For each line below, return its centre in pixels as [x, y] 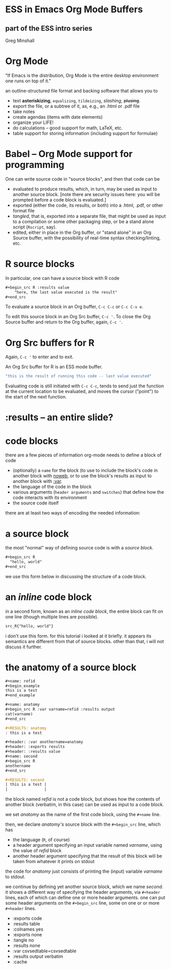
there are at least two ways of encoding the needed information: [73, 513]
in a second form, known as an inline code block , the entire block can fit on [84, 611]
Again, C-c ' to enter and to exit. [40, 357]
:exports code [27, 918]
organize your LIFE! [33, 122]
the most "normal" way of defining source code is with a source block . [80, 548]
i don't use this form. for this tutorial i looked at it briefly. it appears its [78, 636]
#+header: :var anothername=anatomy [44, 742]
